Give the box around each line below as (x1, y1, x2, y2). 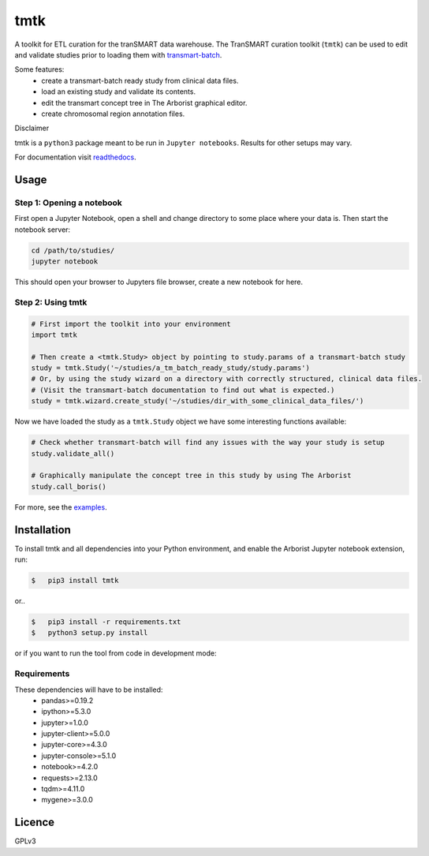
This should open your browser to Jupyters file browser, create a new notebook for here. (14, 277, 304, 286)
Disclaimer (14, 123, 50, 133)
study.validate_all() (31, 449, 115, 458)
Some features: (14, 65, 65, 74)
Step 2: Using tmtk (14, 297, 88, 308)
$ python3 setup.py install (31, 628, 148, 637)
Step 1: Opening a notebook (14, 197, 122, 208)
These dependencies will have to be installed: (14, 685, 163, 694)
